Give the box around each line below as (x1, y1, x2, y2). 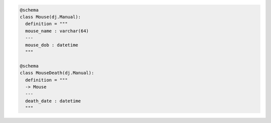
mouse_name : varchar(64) (25, 28, 89, 33)
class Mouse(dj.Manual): (20, 14, 81, 19)
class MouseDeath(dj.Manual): (20, 70, 94, 76)
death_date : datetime (25, 98, 81, 103)
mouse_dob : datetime (25, 42, 79, 47)
